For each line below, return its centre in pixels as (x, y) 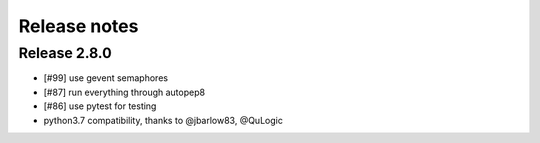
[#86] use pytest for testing (100, 106)
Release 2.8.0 (65, 53)
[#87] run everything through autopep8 (124, 92)
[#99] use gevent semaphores (106, 78)
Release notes (78, 26)
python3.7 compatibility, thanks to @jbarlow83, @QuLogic (163, 120)
